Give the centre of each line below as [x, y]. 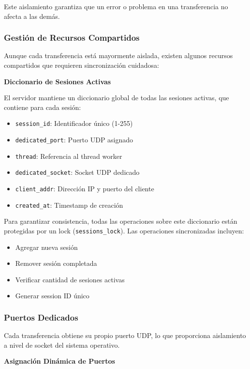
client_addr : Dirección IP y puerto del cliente [85, 188]
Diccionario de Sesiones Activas [58, 81]
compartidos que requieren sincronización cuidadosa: [81, 65]
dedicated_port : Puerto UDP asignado [74, 140]
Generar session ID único [52, 296]
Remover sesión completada [56, 263]
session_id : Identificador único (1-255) [74, 123]
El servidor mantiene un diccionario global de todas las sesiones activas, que [117, 98]
